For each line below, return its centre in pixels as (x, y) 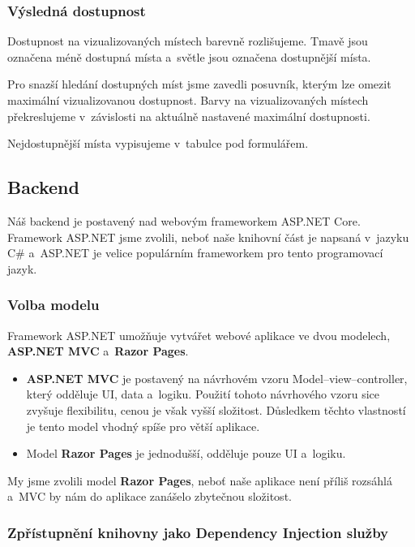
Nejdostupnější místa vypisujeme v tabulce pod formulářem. (158, 143)
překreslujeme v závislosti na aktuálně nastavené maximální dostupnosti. (189, 116)
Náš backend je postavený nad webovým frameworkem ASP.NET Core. (184, 220)
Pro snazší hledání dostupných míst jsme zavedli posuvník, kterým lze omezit (199, 84)
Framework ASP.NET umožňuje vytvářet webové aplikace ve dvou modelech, (199, 335)
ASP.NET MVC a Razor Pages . (98, 351)
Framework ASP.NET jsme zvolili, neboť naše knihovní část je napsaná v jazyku (208, 237)
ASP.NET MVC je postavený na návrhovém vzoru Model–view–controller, (217, 378)
